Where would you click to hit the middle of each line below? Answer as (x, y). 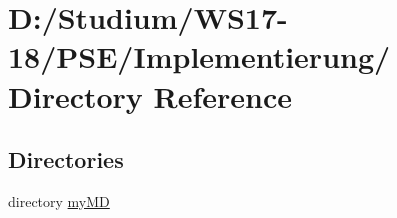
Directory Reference (150, 95)
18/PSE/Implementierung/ (199, 56)
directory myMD (59, 200)
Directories (66, 159)
